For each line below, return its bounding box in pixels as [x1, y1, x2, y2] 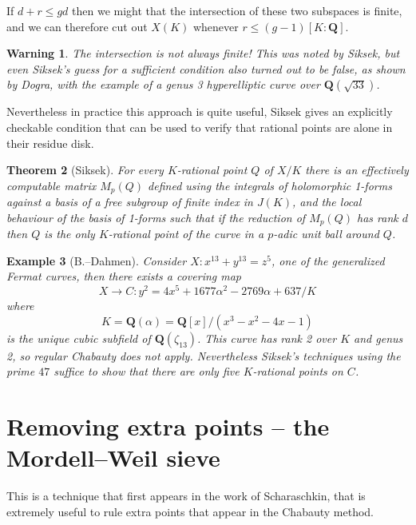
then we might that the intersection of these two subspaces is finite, [72, 2, 402, 18]
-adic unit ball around [273, 225, 379, 242]
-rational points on [252, 363, 343, 380]
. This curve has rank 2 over [197, 329, 337, 346]
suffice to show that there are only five [53, 363, 240, 380]
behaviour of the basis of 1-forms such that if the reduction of [6, 209, 306, 225]
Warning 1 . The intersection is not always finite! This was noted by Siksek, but [6, 45, 400, 62]
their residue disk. [6, 134, 94, 151]
